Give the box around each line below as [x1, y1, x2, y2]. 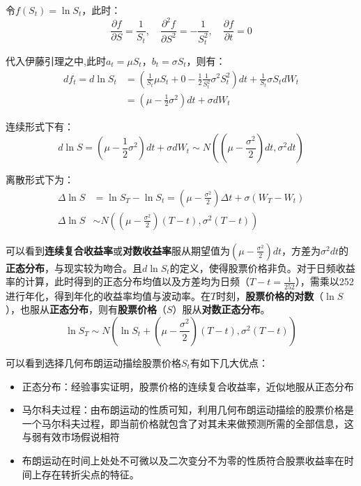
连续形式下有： [6, 119, 74, 133]
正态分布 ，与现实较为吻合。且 [6, 260, 142, 275]
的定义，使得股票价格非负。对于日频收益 [169, 260, 355, 275]
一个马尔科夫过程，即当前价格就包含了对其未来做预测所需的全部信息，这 [22, 416, 354, 430]
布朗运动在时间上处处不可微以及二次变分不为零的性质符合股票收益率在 [22, 453, 344, 467]
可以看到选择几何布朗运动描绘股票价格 [6, 355, 181, 370]
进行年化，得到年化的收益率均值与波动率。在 [6, 288, 210, 303]
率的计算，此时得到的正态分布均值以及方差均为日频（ [6, 274, 249, 289]
